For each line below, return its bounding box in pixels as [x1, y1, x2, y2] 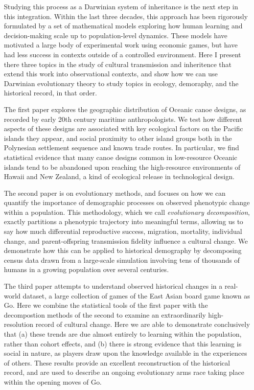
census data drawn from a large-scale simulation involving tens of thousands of [4, 254, 240, 265]
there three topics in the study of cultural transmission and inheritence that [4, 59, 231, 69]
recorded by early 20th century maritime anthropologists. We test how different [4, 114, 242, 124]
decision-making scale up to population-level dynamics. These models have [4, 30, 228, 40]
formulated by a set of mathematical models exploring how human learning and [4, 21, 243, 31]
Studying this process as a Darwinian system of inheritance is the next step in [4, 1, 238, 11]
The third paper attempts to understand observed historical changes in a [4, 281, 223, 291]
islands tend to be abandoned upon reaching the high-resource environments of [4, 161, 241, 172]
